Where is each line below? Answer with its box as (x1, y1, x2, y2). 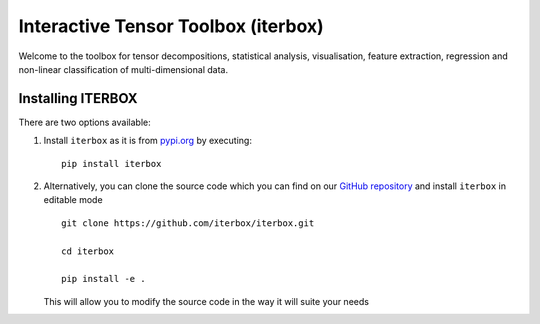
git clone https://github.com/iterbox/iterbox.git (61, 217, 315, 229)
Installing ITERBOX (18, 90, 139, 107)
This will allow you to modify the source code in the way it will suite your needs (43, 295, 370, 307)
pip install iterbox (61, 158, 162, 169)
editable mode (43, 194, 104, 206)
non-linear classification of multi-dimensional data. (18, 63, 229, 75)
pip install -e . (61, 273, 146, 285)
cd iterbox (61, 245, 115, 257)
